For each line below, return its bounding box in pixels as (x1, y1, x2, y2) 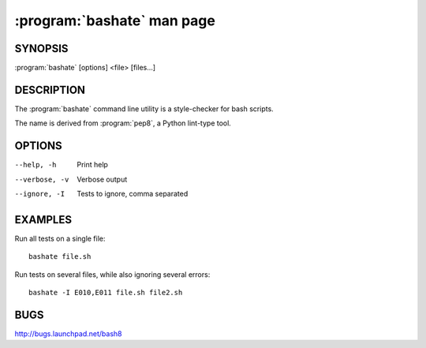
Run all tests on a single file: (14, 234, 106, 243)
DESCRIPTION (14, 83, 86, 96)
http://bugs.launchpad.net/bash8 (14, 329, 122, 339)
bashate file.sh (28, 253, 92, 261)
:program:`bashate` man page (14, 12, 216, 29)
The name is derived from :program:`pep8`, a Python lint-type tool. (14, 118, 232, 128)
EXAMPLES (14, 213, 73, 226)
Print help (77, 160, 108, 170)
